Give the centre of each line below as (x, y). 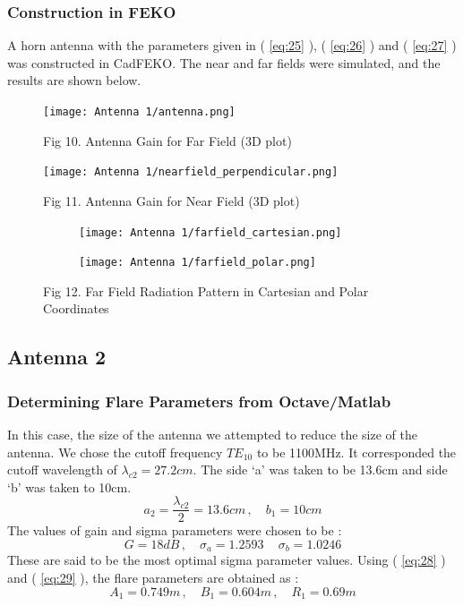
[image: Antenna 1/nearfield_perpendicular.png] (191, 172)
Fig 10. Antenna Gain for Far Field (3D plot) (167, 140)
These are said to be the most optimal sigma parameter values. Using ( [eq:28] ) (227, 560)
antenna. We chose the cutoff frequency (115, 452)
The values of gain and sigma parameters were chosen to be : (175, 530)
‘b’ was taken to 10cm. (69, 487)
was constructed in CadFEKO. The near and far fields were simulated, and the (224, 62)
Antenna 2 (57, 357)
